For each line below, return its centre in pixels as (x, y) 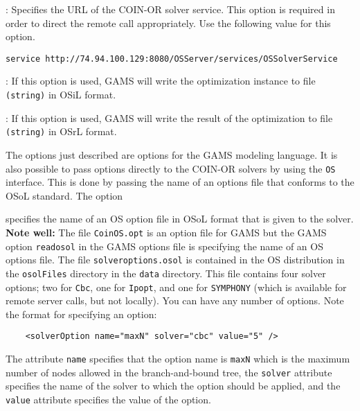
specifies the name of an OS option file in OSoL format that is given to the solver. (180, 219)
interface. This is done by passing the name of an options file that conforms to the (180, 182)
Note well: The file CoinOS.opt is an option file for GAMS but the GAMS (166, 232)
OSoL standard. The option (64, 195)
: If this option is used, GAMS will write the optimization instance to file (161, 81)
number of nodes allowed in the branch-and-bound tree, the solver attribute (169, 372)
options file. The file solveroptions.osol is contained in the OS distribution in (175, 260)
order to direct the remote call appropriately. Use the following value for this (168, 23)
